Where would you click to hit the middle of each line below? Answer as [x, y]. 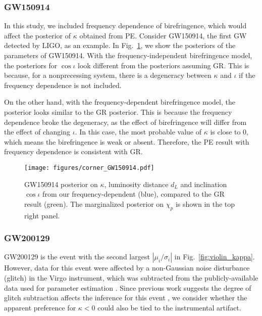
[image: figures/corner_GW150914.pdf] [89, 168]
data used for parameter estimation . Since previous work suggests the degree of [128, 287]
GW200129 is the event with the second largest [77, 257]
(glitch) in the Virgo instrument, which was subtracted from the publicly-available [131, 277]
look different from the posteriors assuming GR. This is [164, 65]
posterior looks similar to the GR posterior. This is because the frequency [118, 111]
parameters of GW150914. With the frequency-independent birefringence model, [128, 55]
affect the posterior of [37, 35]
